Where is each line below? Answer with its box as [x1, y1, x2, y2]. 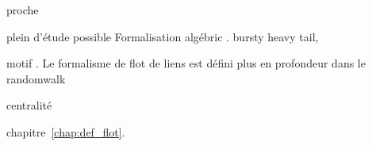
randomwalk [6, 70, 66, 86]
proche [6, 2, 39, 17]
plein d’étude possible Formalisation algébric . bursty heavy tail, [6, 28, 319, 44]
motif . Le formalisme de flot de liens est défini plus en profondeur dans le [6, 55, 366, 71]
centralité [6, 97, 52, 113]
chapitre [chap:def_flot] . [6, 123, 125, 140]
